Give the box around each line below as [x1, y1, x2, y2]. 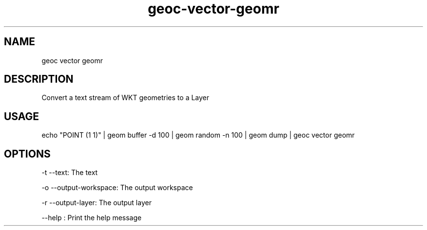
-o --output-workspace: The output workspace [41, 183, 193, 192]
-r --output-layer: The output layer [41, 198, 152, 207]
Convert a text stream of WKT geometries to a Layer [41, 93, 210, 102]
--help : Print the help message [41, 213, 142, 222]
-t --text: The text [41, 168, 98, 177]
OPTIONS [4, 147, 51, 160]
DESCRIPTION [4, 73, 74, 86]
